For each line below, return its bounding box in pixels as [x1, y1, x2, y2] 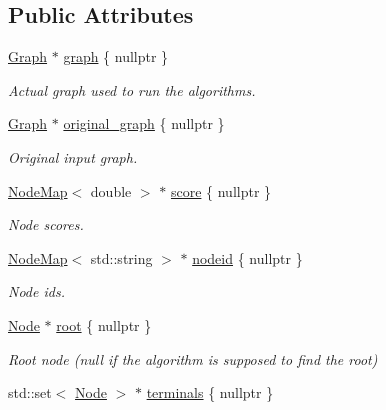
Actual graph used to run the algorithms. [8, 79, 256, 100]
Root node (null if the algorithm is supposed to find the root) [8, 348, 378, 369]
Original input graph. [8, 146, 138, 167]
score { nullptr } [170, 180, 272, 201]
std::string [90, 247, 153, 268]
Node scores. [8, 214, 84, 235]
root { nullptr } [56, 314, 152, 335]
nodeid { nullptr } [192, 247, 303, 268]
